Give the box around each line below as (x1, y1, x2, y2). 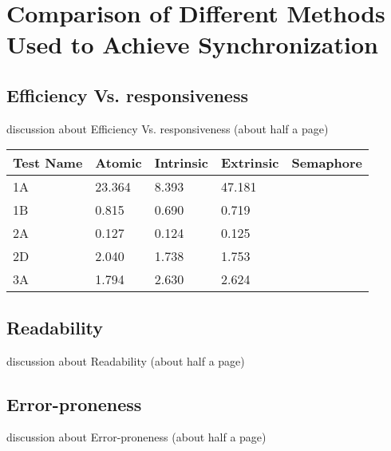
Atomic (95, 153, 142, 172)
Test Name (13, 153, 83, 172)
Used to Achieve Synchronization (6, 28, 378, 61)
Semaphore (291, 153, 363, 172)
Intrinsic (154, 153, 209, 172)
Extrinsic (221, 153, 279, 172)
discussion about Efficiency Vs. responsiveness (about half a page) (6, 120, 329, 136)
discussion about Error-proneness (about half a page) (6, 429, 267, 445)
